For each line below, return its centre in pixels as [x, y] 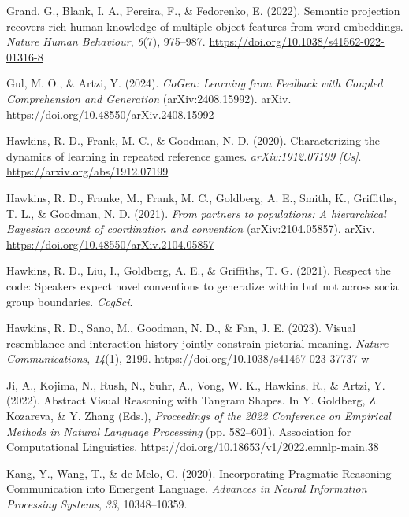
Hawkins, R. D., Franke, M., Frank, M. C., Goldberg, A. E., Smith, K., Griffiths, [202, 197]
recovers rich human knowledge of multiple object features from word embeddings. [205, 26]
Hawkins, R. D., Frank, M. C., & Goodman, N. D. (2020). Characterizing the [193, 140]
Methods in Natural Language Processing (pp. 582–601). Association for [179, 431]
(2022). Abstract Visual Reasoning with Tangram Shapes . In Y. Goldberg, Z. [193, 400]
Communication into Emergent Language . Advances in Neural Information [187, 488]
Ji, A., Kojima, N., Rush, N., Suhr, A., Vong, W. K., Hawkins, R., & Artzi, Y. [196, 384]
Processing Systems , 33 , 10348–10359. [97, 504]
